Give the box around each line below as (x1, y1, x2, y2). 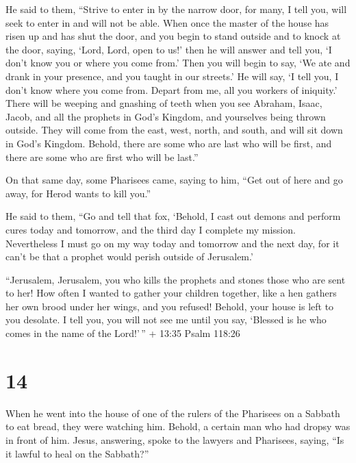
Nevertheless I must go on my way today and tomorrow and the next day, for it (5, 236, 340, 250)
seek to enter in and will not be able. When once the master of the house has (5, 15, 329, 29)
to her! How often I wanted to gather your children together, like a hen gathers (5, 286, 337, 300)
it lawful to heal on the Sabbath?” (5, 446, 149, 460)
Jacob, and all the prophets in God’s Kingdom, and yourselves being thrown (5, 109, 326, 123)
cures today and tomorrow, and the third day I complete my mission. (5, 222, 296, 236)
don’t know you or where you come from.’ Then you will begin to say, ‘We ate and (5, 55, 351, 70)
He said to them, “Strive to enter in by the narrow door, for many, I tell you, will (5, 2, 347, 16)
